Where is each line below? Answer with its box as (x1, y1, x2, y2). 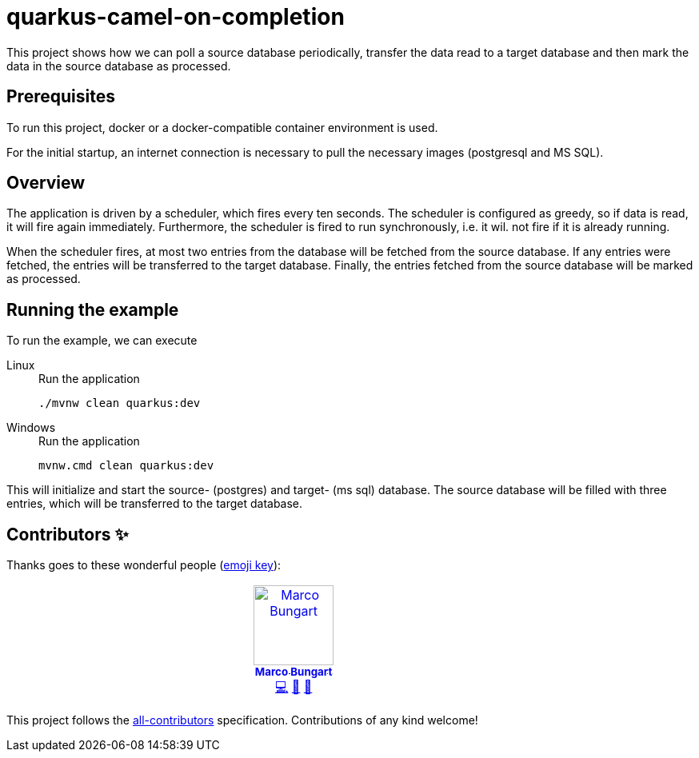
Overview (6, 173, 86, 193)
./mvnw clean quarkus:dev (38, 397, 201, 410)
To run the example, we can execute (6, 333, 198, 348)
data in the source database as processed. (6, 58, 231, 73)
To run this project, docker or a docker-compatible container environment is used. (6, 120, 438, 134)
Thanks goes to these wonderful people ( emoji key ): (6, 558, 282, 572)
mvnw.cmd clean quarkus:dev (38, 459, 214, 473)
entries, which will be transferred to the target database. (6, 497, 303, 511)
